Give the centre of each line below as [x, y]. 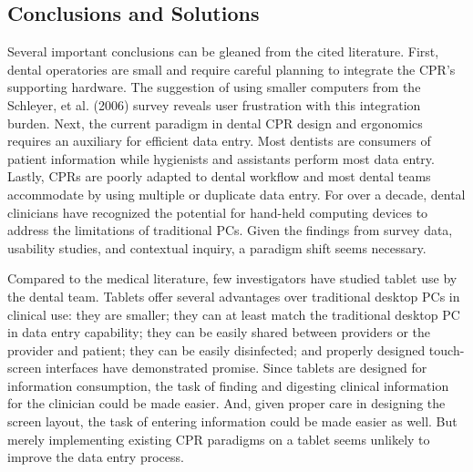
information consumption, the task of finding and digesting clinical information [228, 385]
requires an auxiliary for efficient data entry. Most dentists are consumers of [219, 141]
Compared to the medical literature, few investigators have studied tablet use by [232, 278]
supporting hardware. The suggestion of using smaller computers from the [214, 87]
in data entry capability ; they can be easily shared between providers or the [219, 332]
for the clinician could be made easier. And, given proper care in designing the [226, 403]
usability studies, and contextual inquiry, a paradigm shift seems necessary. [217, 247]
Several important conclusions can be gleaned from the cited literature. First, [223, 51]
